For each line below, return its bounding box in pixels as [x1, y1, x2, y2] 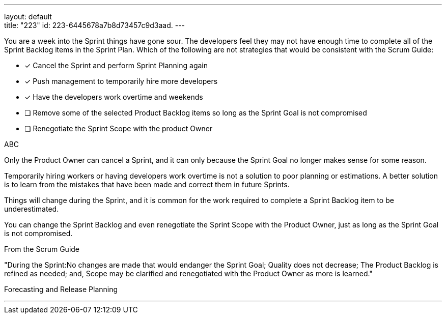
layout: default [4, 12, 52, 21]
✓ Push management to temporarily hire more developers [24, 77, 218, 85]
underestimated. [4, 205, 59, 213]
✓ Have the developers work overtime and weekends [24, 93, 203, 101]
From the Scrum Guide [4, 245, 80, 253]
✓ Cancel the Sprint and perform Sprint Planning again [24, 61, 208, 70]
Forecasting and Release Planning [4, 285, 118, 294]
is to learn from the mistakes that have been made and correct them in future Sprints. [4, 180, 290, 189]
